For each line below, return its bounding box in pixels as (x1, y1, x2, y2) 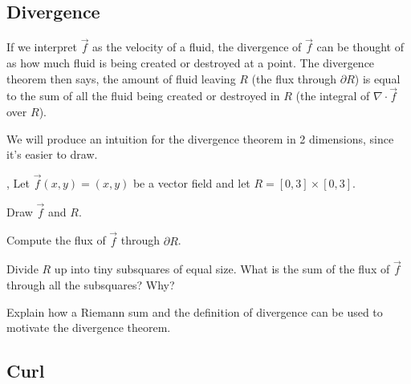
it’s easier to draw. (6, 146, 98, 163)
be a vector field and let (132, 175, 250, 192)
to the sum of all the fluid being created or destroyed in (6, 87, 280, 104)
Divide (6, 261, 39, 277)
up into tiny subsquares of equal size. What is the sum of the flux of (54, 261, 390, 277)
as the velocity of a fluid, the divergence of (92, 38, 302, 55)
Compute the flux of (6, 232, 106, 249)
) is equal (354, 70, 401, 87)
